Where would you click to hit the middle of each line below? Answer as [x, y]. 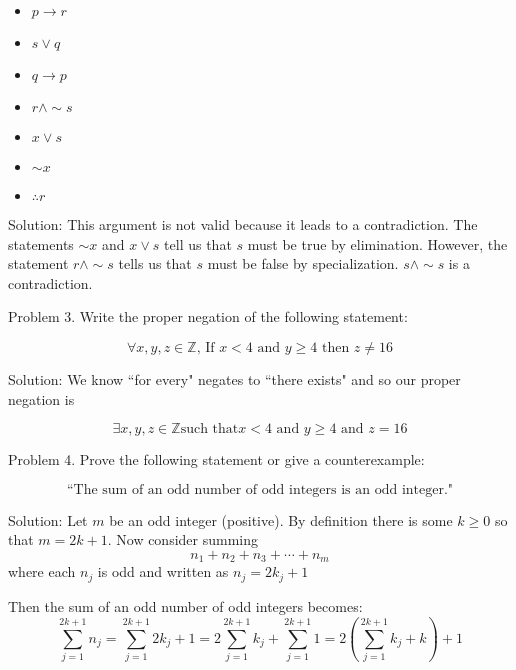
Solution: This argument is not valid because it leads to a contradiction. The [243, 224]
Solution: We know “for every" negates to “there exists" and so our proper [234, 378]
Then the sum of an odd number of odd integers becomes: [185, 605]
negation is [41, 398]
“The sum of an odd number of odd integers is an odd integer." [260, 489]
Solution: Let [48, 519]
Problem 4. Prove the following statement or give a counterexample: [216, 459]
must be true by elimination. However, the [377, 243]
